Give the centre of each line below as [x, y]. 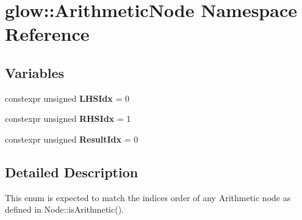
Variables [35, 72]
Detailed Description [72, 172]
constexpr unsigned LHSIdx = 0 [67, 98]
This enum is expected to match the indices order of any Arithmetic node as [148, 197]
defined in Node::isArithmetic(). [64, 209]
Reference [47, 34]
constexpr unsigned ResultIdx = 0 [72, 139]
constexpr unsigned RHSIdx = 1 [68, 119]
